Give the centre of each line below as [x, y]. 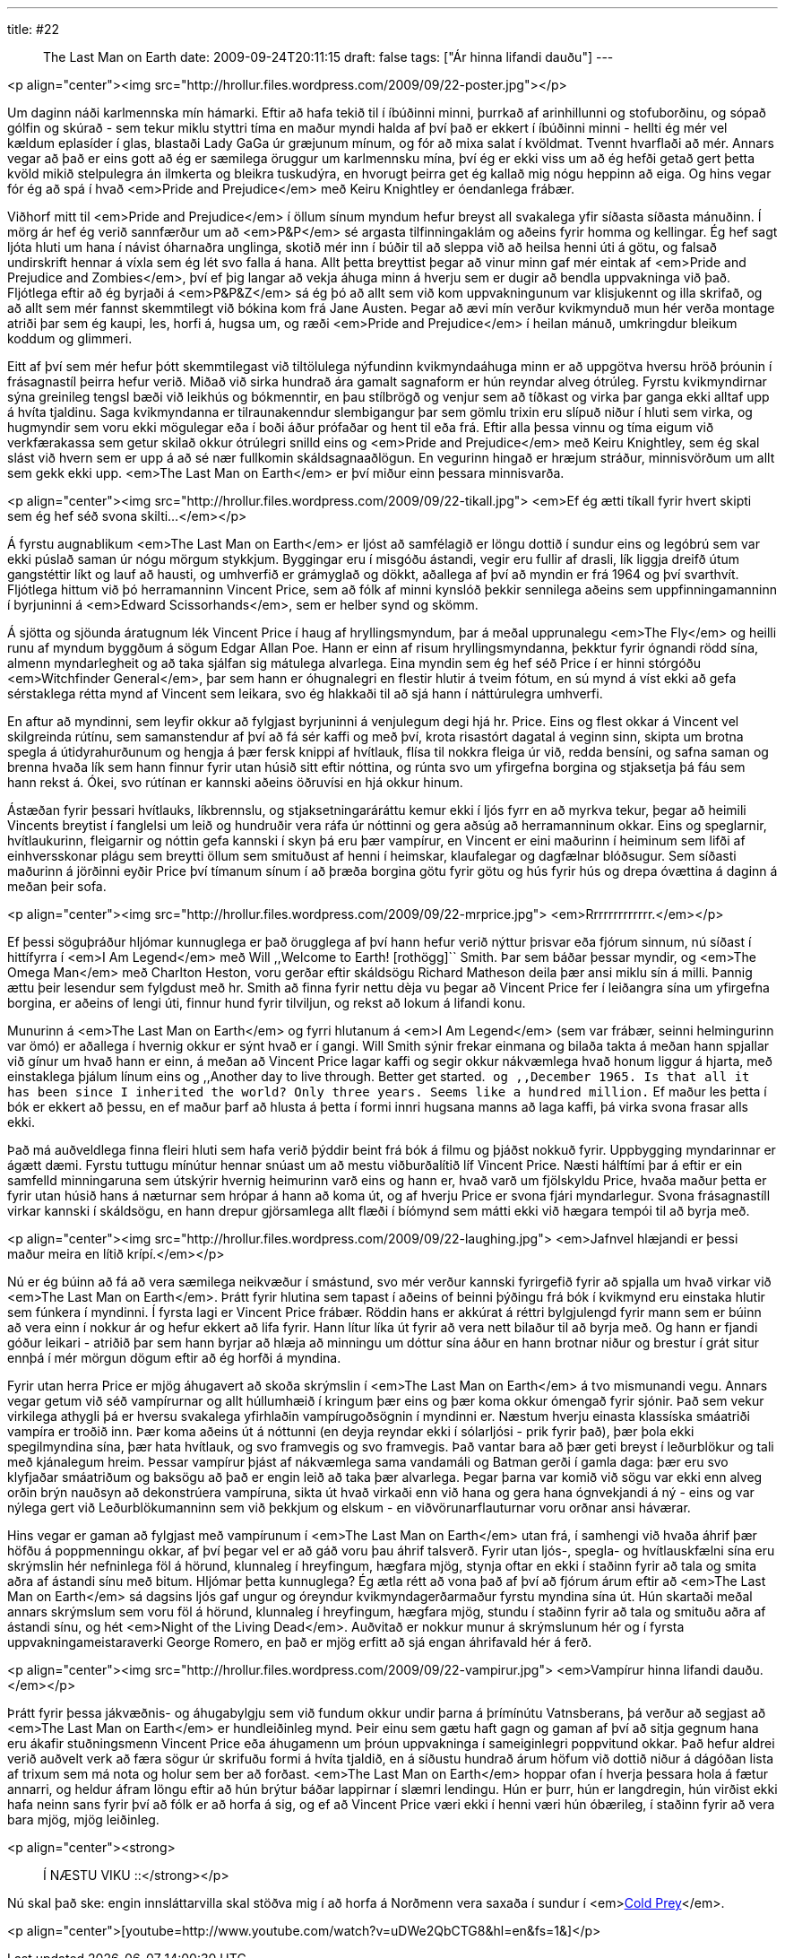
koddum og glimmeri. [70, 338]
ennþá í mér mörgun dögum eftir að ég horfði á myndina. [174, 1358]
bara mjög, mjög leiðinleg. [83, 1819]
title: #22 [34, 29]
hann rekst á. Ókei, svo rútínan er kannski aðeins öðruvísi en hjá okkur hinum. [235, 782]
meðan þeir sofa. [57, 886]
